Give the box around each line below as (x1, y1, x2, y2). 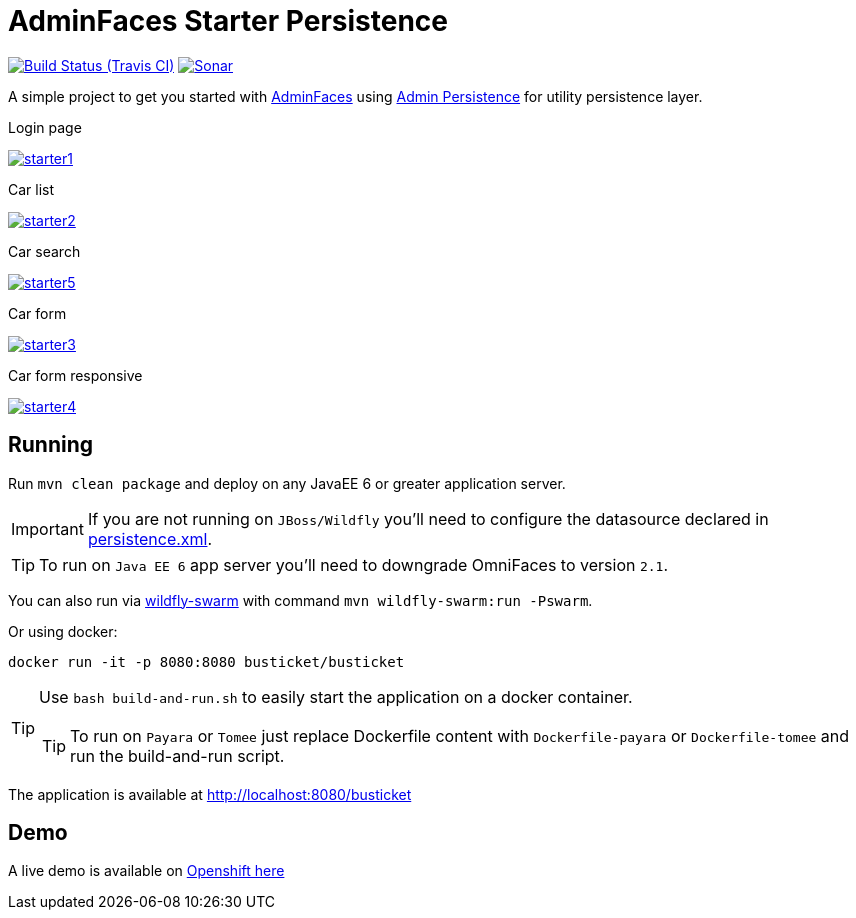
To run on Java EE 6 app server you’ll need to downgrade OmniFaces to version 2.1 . (39, 554, 669, 575)
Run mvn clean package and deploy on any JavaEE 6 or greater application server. (8, 474, 566, 492)
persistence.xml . (87, 528, 213, 549)
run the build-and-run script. (70, 745, 285, 766)
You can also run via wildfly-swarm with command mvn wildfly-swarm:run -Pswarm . (8, 591, 593, 609)
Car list (8, 180, 55, 198)
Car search (8, 242, 81, 260)
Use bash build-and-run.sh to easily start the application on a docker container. (39, 686, 633, 707)
